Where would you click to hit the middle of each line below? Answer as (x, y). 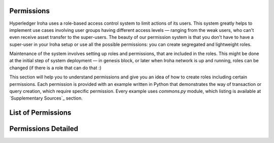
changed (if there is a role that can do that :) (55, 68)
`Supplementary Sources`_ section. (46, 98)
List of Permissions (40, 113)
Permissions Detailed (44, 129)
